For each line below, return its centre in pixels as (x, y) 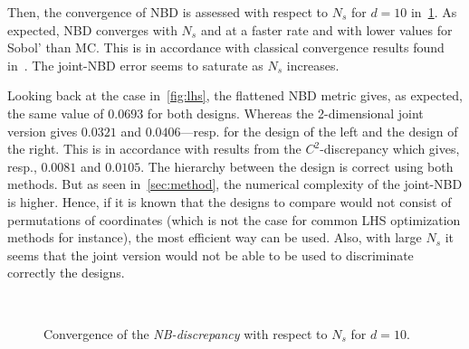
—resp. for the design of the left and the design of (319, 131)
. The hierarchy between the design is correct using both (297, 166)
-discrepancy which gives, (390, 149)
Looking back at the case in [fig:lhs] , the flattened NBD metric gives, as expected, (235, 95)
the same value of (56, 113)
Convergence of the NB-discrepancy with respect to (186, 333)
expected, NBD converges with (92, 29)
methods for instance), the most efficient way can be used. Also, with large (215, 237)
